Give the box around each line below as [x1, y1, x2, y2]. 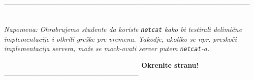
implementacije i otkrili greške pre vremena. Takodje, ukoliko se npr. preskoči [4, 33, 237, 44]
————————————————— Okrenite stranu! [4, 60, 199, 70]
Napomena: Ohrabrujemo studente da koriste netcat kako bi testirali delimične [4, 24, 242, 34]
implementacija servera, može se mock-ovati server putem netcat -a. [4, 43, 210, 53]
